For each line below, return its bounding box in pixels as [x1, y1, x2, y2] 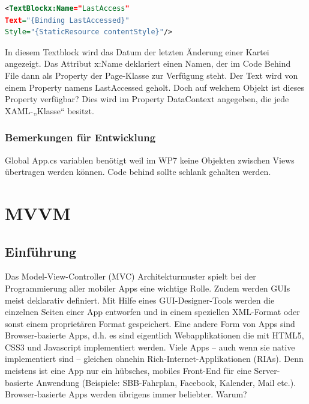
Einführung [5, 242, 77, 260]
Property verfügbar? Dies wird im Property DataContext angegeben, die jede [5, 93, 289, 105]
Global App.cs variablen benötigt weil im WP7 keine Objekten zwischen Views [5, 153, 295, 166]
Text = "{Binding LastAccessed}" [5, 16, 130, 25]
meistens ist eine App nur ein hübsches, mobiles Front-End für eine [5, 364, 251, 377]
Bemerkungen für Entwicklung [5, 130, 156, 145]
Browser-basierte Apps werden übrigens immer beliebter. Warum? [5, 388, 247, 400]
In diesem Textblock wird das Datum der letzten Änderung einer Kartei [5, 45, 269, 58]
